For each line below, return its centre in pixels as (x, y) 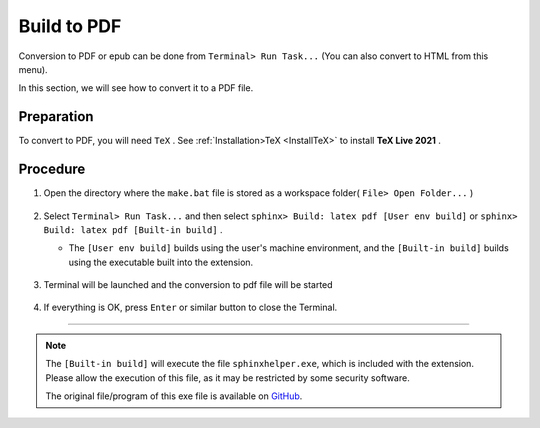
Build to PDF (70, 26)
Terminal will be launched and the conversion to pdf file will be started (188, 285)
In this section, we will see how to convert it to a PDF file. (136, 88)
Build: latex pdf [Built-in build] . (133, 229)
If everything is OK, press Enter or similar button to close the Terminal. (190, 307)
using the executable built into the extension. (161, 262)
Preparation (56, 116)
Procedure (52, 169)
